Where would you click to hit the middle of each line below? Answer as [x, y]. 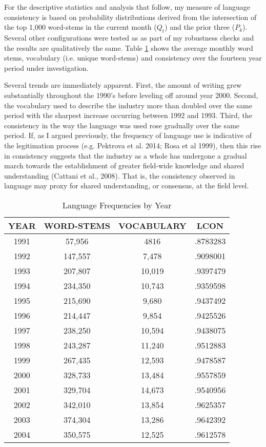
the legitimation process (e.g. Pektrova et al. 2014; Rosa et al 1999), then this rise [133, 145]
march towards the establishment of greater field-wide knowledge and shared [124, 166]
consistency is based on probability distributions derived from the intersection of [130, 17]
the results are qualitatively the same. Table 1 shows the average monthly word [129, 47]
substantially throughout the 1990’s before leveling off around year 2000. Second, [131, 95]
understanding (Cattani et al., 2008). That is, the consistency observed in [120, 175]
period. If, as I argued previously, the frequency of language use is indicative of [128, 135]
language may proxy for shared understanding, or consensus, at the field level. [127, 186]
